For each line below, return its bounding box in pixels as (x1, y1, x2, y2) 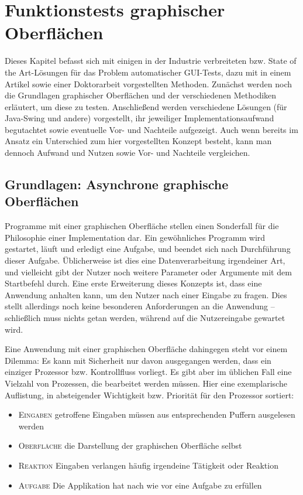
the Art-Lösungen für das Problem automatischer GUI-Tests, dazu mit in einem (5, 66, 291, 78)
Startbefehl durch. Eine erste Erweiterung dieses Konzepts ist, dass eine (5, 277, 262, 289)
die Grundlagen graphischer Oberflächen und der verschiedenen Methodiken (5, 89, 277, 101)
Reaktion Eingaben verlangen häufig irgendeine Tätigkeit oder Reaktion (18, 459, 278, 471)
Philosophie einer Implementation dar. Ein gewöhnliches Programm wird (5, 231, 266, 243)
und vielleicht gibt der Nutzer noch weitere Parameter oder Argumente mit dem (5, 265, 292, 278)
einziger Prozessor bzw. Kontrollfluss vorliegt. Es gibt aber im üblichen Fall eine (5, 366, 292, 378)
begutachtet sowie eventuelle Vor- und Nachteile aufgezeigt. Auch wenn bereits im (5, 123, 298, 135)
